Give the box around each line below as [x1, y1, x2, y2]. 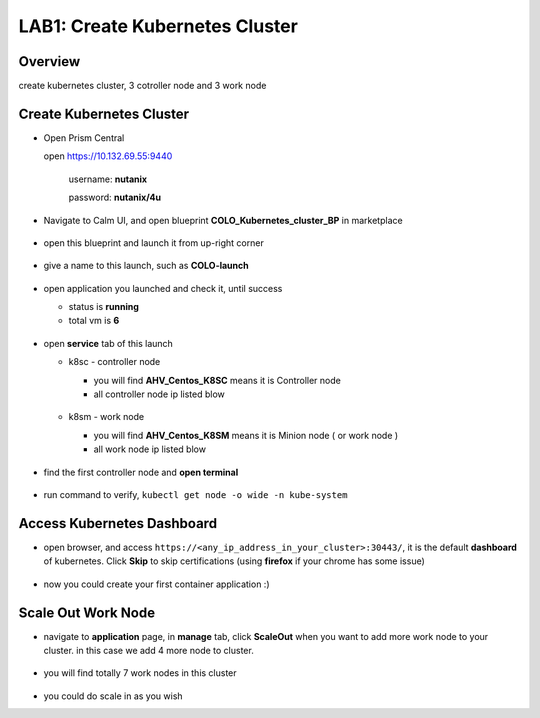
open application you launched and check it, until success [43, 282, 283, 294]
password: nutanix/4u [68, 191, 162, 204]
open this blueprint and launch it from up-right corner [43, 236, 264, 249]
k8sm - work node [68, 411, 145, 423]
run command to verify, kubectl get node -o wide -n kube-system [43, 489, 348, 500]
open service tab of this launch [43, 337, 174, 349]
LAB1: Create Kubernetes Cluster [18, 15, 299, 37]
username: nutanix [68, 173, 148, 185]
